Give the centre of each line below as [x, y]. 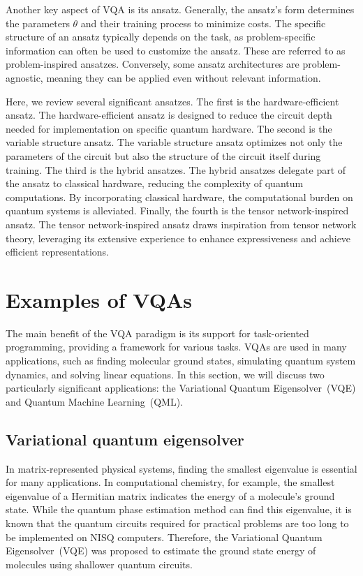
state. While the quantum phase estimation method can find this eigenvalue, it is [179, 509]
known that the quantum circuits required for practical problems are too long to [177, 523]
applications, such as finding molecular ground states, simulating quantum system [181, 360]
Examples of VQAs [99, 299]
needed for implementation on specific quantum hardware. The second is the [169, 128]
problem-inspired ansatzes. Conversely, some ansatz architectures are [153, 64]
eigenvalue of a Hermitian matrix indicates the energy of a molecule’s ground [170, 495]
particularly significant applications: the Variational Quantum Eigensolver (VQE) [181, 388]
